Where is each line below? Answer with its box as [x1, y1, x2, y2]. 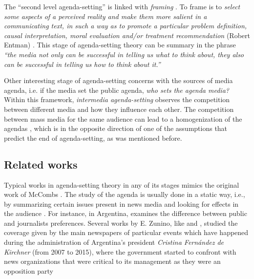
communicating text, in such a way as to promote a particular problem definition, [4, 21, 247, 31]
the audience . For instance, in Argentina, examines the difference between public [4, 208, 247, 218]
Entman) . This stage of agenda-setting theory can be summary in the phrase [4, 40, 236, 50]
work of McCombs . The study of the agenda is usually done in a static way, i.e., [4, 189, 245, 199]
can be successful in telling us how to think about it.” [4, 59, 161, 69]
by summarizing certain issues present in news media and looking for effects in [4, 198, 239, 209]
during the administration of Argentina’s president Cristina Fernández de [4, 237, 224, 247]
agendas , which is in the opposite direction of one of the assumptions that [4, 123, 228, 133]
